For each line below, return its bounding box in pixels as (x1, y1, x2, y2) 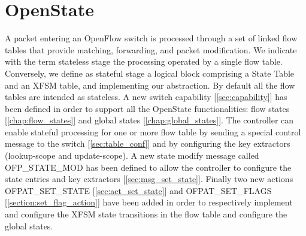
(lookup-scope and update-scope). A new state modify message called (5, 149, 259, 162)
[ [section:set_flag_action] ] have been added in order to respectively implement (5, 196, 293, 208)
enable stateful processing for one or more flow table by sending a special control (5, 125, 301, 138)
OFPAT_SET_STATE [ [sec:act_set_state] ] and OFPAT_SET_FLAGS (5, 184, 272, 196)
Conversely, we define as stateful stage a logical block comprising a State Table (5, 66, 295, 79)
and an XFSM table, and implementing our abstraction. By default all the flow (5, 78, 295, 91)
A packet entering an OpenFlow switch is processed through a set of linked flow (5, 32, 298, 44)
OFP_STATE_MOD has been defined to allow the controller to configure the (5, 161, 292, 173)
